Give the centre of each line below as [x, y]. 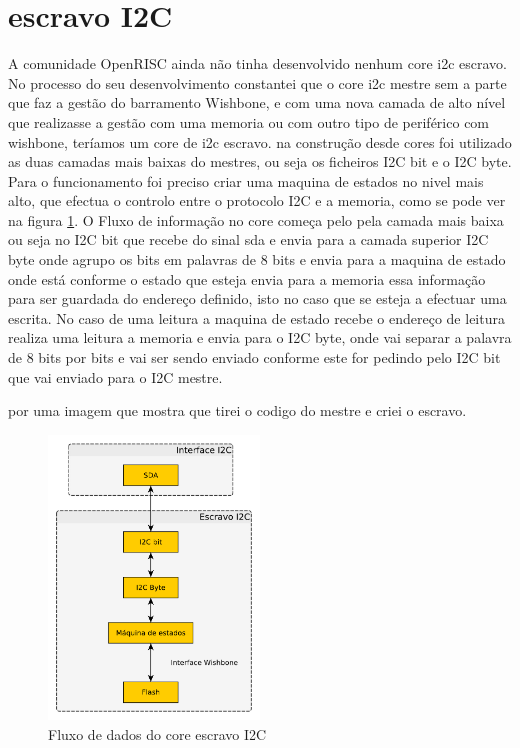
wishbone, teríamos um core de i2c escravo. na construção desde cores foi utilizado [260, 141]
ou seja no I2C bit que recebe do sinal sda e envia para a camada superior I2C [248, 239]
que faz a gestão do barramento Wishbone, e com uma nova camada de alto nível [257, 102]
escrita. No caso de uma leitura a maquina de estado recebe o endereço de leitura [256, 317]
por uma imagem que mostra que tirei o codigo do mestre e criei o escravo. [237, 410]
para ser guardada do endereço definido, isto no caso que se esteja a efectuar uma [257, 298]
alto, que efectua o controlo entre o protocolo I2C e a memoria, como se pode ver [257, 200]
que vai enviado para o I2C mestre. [115, 376]
